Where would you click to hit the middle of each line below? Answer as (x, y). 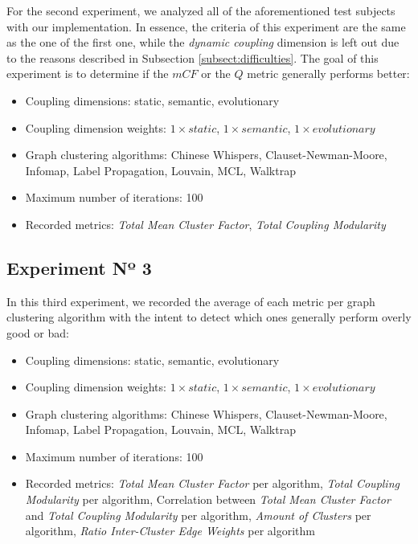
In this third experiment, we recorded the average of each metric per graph (191, 301)
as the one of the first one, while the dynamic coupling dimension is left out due (203, 42)
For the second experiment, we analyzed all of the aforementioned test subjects (201, 10)
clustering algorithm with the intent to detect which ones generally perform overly (209, 317)
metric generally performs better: (328, 74)
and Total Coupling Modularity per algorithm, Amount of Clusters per (198, 515)
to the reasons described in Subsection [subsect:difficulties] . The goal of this (193, 57)
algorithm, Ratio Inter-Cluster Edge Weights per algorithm (170, 531)
